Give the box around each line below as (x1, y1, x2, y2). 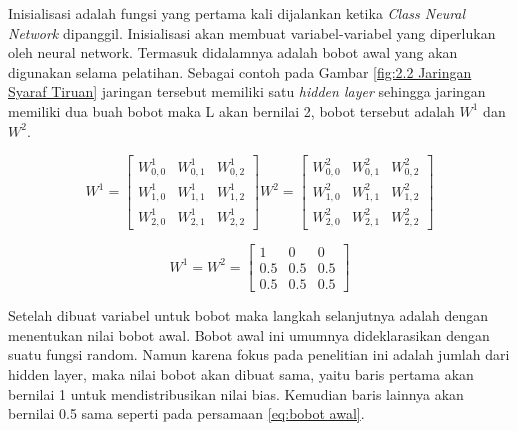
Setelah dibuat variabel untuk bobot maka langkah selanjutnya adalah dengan (8, 305, 489, 326)
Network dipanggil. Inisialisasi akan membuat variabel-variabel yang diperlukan (8, 22, 496, 43)
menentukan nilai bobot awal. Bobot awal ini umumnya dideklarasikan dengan (8, 324, 490, 345)
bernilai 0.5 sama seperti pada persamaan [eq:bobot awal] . (8, 403, 365, 424)
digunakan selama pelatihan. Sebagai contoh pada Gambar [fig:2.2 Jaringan (8, 61, 472, 82)
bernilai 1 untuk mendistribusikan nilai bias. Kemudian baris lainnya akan (8, 383, 464, 404)
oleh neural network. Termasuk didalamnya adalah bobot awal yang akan (8, 42, 458, 63)
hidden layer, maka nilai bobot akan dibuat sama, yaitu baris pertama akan (8, 364, 474, 384)
